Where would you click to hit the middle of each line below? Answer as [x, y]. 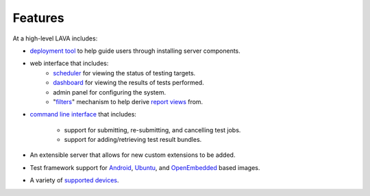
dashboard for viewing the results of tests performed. [129, 83]
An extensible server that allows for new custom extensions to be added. [133, 155]
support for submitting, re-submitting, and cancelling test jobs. [152, 130]
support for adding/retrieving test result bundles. [133, 140]
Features [38, 18]
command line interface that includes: [83, 114]
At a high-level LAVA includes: [55, 38]
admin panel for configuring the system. [110, 92]
